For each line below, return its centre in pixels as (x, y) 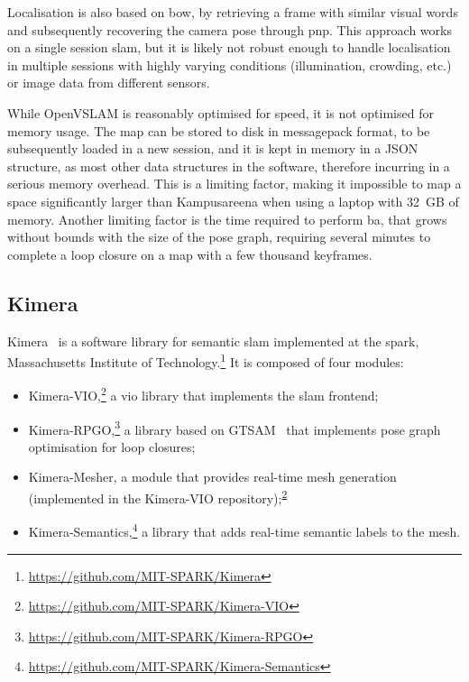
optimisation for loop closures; (112, 446)
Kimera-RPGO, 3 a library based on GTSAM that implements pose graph (234, 428)
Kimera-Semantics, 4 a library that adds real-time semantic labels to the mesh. (244, 530)
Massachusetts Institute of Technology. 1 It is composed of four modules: (206, 360)
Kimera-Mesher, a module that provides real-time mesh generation (212, 477)
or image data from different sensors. (109, 83)
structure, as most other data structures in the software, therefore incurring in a (229, 166)
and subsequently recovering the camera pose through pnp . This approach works (230, 29)
